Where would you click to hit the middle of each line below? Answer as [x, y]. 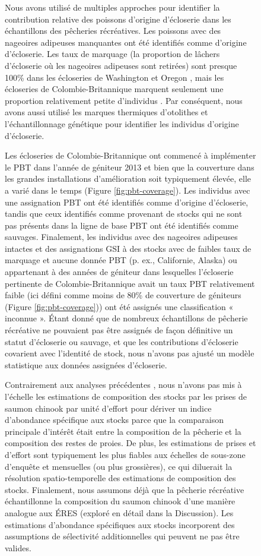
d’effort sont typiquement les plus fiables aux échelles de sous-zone [125, 454]
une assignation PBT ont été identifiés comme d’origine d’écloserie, [127, 202]
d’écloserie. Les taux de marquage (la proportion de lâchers [112, 54]
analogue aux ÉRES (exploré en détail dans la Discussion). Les [119, 512]
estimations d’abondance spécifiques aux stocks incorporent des [120, 524]
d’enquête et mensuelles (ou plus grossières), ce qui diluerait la [119, 466]
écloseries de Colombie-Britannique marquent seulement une [114, 89]
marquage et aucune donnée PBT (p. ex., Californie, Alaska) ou [121, 260]
